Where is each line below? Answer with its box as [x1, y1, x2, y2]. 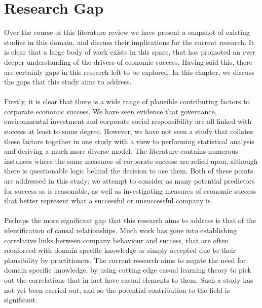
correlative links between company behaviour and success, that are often [4, 235, 229, 245]
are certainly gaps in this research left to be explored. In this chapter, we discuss [4, 66, 254, 77]
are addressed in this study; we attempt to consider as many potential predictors [4, 175, 255, 186]
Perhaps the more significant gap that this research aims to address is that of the [4, 215, 256, 226]
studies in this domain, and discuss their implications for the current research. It [4, 36, 254, 47]
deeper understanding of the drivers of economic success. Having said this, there [4, 56, 252, 67]
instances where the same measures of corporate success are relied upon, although [4, 155, 258, 166]
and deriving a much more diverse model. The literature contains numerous [4, 146, 238, 156]
